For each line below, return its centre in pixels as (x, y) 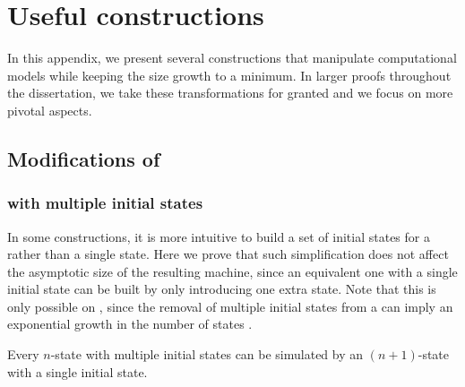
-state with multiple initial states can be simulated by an (207, 354)
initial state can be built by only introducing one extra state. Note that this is (222, 289)
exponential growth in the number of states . (130, 324)
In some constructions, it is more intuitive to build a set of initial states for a (219, 236)
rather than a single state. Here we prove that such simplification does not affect (228, 254)
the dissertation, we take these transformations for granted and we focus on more (230, 93)
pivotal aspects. (50, 110)
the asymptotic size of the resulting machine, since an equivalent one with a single (232, 271)
